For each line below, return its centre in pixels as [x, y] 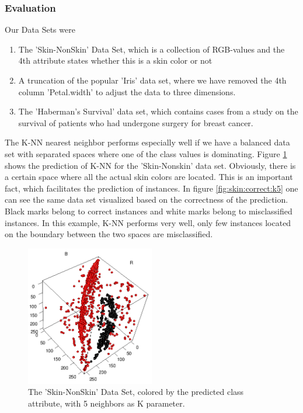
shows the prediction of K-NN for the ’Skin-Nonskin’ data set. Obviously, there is [150, 165]
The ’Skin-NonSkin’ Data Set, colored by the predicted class [136, 392]
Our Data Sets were [40, 29]
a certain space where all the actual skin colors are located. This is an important [149, 177]
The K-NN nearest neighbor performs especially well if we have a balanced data [147, 142]
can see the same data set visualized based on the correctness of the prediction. [147, 199]
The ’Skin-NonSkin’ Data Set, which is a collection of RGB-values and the [151, 49]
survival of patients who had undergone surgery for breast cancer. [136, 122]
